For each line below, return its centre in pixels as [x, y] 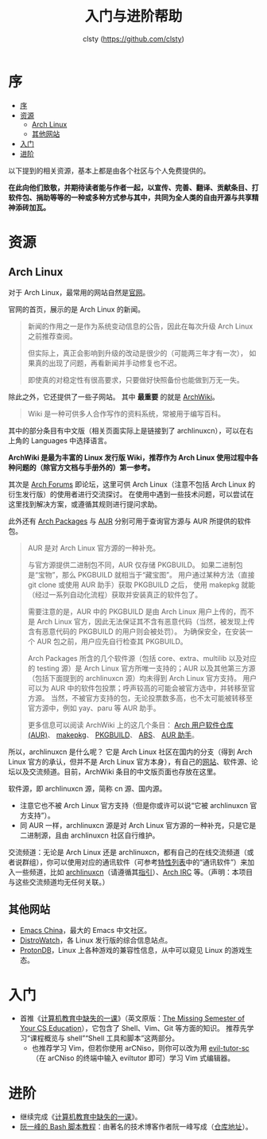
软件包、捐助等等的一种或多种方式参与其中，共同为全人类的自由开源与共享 [130, 197]
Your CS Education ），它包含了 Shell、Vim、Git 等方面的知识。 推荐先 [133, 1028]
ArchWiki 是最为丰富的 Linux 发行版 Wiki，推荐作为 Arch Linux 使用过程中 [130, 457]
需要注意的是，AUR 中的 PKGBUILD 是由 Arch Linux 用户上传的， [134, 611]
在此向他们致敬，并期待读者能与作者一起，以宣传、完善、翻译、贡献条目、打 [133, 187]
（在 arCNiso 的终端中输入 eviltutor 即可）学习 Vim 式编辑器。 [133, 1058]
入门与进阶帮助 [133, 16]
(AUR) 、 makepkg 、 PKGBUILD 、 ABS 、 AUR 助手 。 [113, 735]
